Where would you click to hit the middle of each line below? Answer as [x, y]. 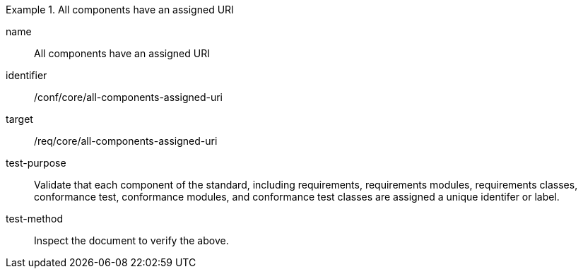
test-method [34, 219]
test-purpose [36, 163]
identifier [26, 75]
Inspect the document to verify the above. [131, 240]
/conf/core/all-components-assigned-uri [128, 97]
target [19, 119]
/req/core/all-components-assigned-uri [126, 141]
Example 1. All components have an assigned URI [120, 10]
